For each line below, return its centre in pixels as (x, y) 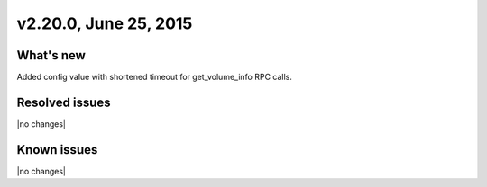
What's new (51, 55)
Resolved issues (64, 102)
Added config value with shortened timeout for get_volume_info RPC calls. (154, 77)
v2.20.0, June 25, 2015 (105, 23)
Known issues (57, 150)
